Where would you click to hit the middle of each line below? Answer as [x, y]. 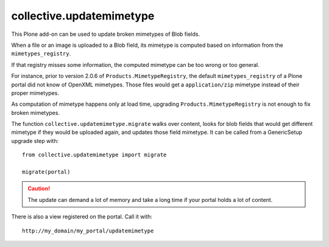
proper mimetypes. [35, 93]
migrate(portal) [46, 172]
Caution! [39, 189]
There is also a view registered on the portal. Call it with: [82, 217]
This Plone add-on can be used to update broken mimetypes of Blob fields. [106, 34]
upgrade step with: [35, 141]
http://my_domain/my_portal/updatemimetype [88, 231]
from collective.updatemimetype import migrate [94, 155]
